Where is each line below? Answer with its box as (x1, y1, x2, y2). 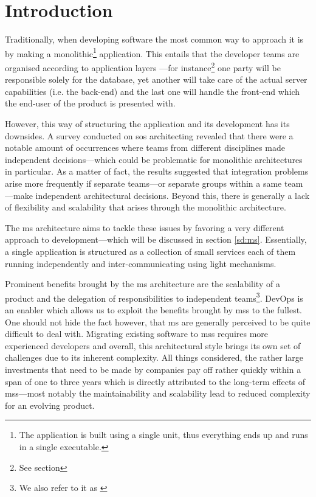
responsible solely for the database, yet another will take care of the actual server (5, 73, 307, 86)
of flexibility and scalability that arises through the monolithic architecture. (5, 201, 286, 214)
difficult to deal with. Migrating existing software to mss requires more (5, 327, 269, 340)
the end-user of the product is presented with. (5, 97, 176, 109)
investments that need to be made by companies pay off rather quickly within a (5, 363, 301, 375)
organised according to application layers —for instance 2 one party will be (5, 59, 281, 74)
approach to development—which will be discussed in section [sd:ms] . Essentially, (5, 233, 307, 246)
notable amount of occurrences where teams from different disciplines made (5, 141, 285, 154)
